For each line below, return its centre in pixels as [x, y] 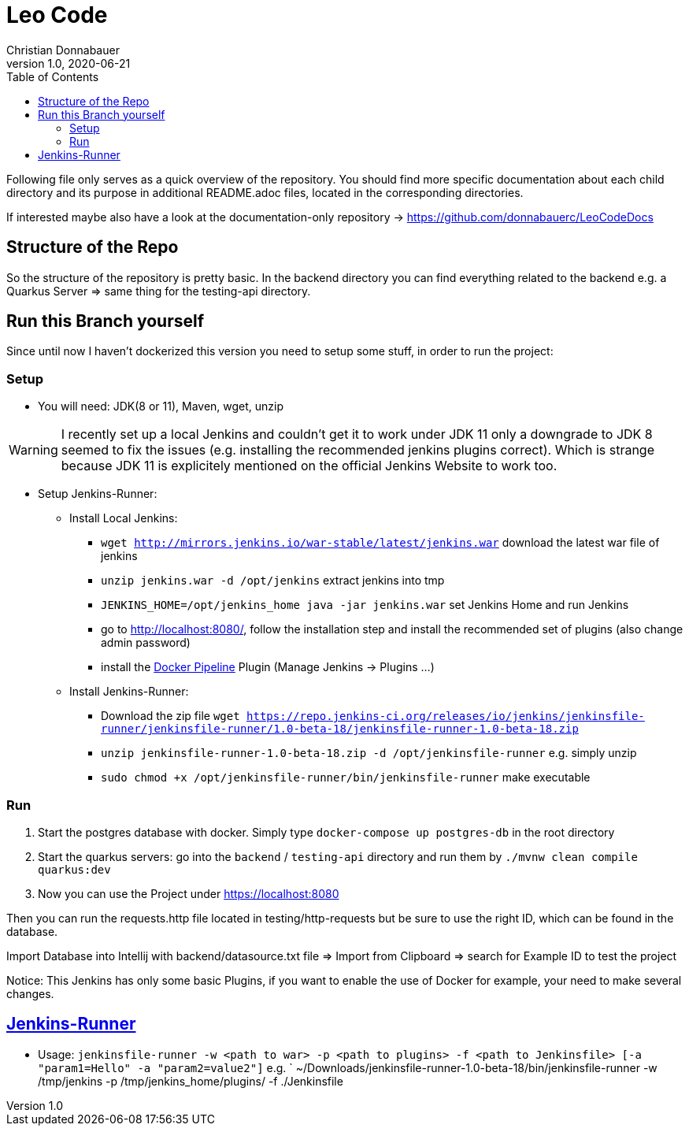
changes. [30, 993]
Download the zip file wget [170, 716]
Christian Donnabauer [63, 50]
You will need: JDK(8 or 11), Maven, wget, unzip [161, 406]
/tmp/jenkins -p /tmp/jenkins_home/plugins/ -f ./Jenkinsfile [191, 1081]
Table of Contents [53, 76]
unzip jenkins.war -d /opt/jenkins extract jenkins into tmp [273, 581]
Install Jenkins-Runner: [129, 692]
